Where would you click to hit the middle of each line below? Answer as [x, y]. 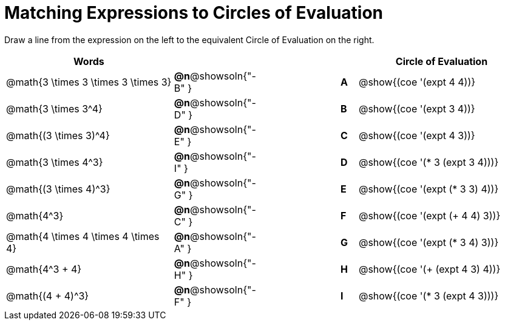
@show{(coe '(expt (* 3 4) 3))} [429, 242]
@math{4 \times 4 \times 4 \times [83, 236]
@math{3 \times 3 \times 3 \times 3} [89, 82]
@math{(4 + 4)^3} [48, 296]
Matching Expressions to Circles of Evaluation [194, 13]
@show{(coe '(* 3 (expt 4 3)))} [429, 296]
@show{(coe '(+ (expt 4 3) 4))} [429, 269]
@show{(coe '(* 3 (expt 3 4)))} [429, 162]
